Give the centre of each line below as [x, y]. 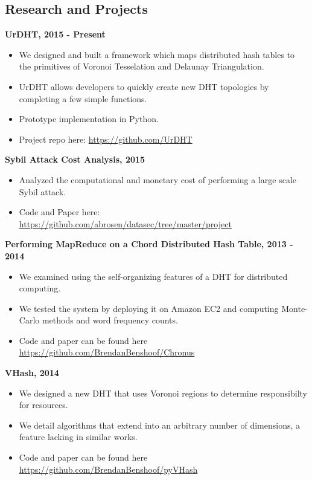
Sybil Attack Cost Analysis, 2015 [75, 159]
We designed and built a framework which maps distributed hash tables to [157, 54]
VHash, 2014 [32, 373]
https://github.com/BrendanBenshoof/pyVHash [108, 469]
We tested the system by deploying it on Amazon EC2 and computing [149, 308]
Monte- [294, 308]
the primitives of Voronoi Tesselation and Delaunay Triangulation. [142, 66]
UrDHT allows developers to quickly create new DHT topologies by [144, 86]
